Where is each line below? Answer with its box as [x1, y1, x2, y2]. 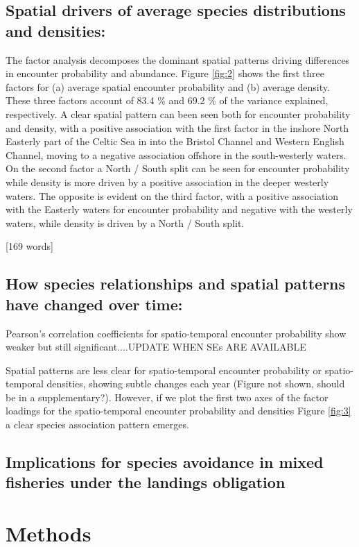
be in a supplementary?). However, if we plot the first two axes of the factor [6, 389, 329, 404]
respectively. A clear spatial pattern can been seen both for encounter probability [6, 106, 351, 121]
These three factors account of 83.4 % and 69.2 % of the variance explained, [6, 93, 329, 108]
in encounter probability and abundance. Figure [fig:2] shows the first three [6, 66, 324, 81]
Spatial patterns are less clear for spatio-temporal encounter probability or [6, 362, 322, 377]
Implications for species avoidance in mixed [6, 451, 324, 473]
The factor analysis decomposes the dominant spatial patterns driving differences [6, 52, 350, 67]
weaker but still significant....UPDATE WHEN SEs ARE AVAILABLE [6, 339, 306, 354]
